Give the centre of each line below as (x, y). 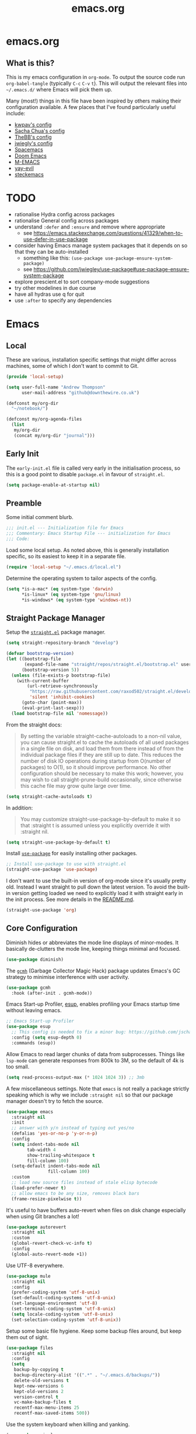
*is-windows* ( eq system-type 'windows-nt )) (76, 600)
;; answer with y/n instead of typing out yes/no (73, 1128)
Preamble (24, 503)
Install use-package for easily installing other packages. (72, 853)
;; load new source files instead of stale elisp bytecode (85, 1183)
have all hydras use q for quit (49, 294)
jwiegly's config (34, 143)
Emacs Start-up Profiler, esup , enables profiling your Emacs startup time (93, 1004)
